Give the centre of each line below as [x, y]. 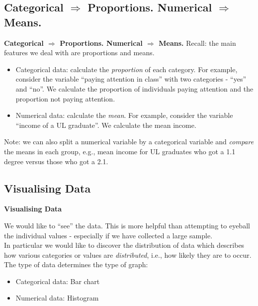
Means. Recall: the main [197, 43]
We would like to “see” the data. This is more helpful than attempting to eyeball [127, 225]
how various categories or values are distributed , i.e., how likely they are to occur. [128, 255]
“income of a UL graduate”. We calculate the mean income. [106, 125]
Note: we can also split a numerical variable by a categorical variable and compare [129, 142]
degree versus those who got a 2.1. [56, 161]
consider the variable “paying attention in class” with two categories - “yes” [131, 79]
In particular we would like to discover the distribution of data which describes [124, 245]
